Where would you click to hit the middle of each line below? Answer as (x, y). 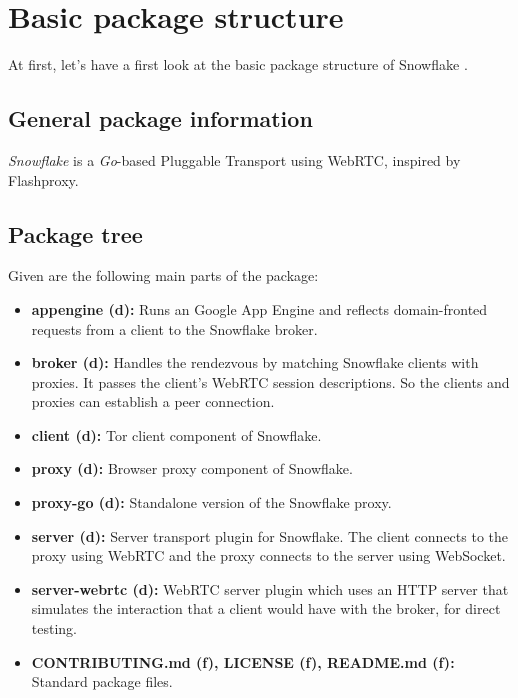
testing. (54, 628)
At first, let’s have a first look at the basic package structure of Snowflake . (238, 64)
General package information (160, 118)
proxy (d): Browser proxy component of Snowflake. (192, 468)
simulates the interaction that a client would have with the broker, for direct (266, 608)
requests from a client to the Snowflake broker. (174, 328)
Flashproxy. (43, 179)
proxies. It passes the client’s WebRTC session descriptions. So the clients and (270, 381)
